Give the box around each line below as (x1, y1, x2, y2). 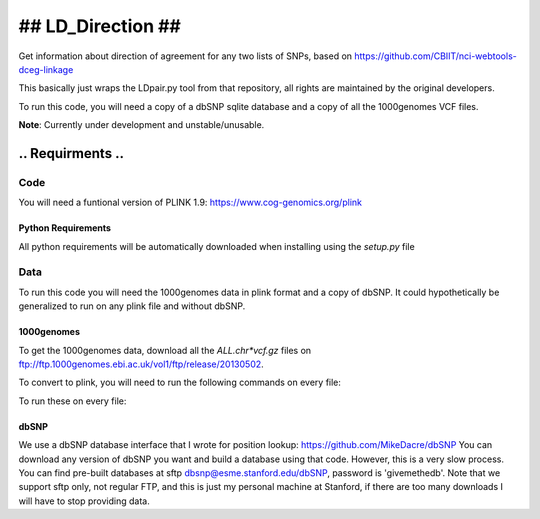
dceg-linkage (18, 63, 74, 75)
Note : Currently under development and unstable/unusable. (18, 119, 265, 131)
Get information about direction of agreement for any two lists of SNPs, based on (18, 50, 353, 62)
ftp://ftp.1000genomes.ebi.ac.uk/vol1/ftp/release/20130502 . (18, 358, 264, 370)
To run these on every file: (18, 395, 127, 407)
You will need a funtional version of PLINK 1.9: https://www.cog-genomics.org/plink (18, 196, 362, 209)
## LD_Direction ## (18, 15, 182, 37)
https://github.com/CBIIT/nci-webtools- (354, 50, 517, 62)
